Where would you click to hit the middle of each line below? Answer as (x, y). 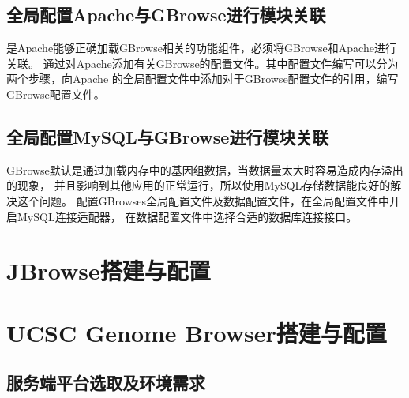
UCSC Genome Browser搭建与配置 (197, 332)
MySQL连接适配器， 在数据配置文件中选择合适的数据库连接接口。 (187, 216)
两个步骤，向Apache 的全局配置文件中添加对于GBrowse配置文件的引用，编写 (203, 79)
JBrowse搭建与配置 (109, 270)
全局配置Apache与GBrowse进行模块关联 (166, 15)
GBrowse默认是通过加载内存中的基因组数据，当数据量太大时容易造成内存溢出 (205, 169)
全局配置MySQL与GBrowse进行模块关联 (168, 136)
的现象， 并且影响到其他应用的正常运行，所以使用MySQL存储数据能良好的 (199, 185)
